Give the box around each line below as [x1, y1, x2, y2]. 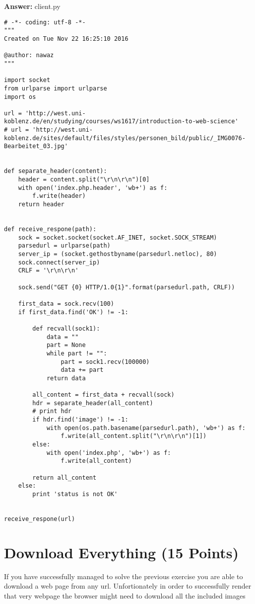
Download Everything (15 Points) [4, 542, 239, 562]
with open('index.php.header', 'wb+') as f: [18, 184, 168, 191]
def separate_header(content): [4, 168, 107, 175]
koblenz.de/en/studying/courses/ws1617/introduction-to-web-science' [4, 118, 239, 125]
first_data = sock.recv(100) [18, 300, 114, 307]
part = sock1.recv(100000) [61, 358, 150, 365]
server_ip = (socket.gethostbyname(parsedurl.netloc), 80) [18, 250, 217, 258]
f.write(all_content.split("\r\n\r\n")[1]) [61, 432, 207, 440]
